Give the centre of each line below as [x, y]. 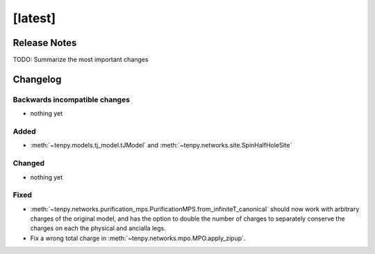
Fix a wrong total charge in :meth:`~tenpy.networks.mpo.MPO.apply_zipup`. [138, 238]
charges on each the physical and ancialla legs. [98, 228]
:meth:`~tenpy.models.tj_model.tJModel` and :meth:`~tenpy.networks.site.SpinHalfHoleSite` [161, 145]
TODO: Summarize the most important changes [81, 60]
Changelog [37, 79]
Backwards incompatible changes [72, 100]
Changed [29, 164]
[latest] [34, 18]
